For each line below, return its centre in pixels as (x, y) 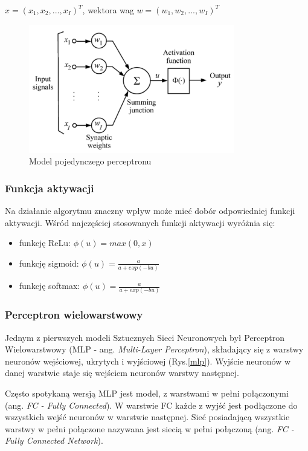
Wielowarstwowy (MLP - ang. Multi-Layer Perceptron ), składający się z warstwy (154, 349)
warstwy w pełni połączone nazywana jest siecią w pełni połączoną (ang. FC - (149, 428)
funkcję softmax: (50, 286)
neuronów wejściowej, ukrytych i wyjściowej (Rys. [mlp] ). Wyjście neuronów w (148, 361)
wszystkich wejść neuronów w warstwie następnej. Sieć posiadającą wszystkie (147, 417)
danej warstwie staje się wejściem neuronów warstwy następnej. (122, 373)
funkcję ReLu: (45, 243)
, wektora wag (108, 10)
